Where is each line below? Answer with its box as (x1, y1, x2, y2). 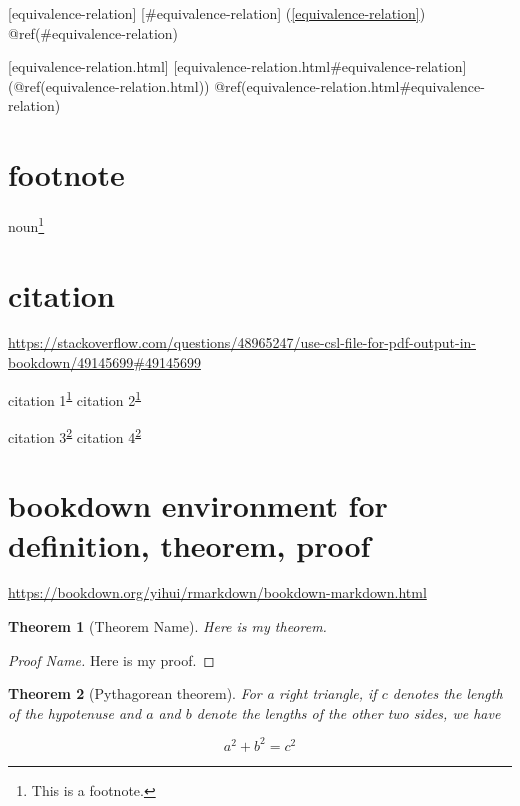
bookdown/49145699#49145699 (8, 352, 201, 373)
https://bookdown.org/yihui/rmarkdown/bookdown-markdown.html (8, 582, 427, 603)
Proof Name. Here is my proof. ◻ (8, 649, 215, 670)
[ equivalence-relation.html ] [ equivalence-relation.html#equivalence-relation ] (8, 56, 467, 77)
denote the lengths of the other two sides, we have (196, 702, 501, 723)
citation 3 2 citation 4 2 (8, 423, 142, 447)
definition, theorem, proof (8, 524, 371, 565)
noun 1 (8, 213, 45, 236)
